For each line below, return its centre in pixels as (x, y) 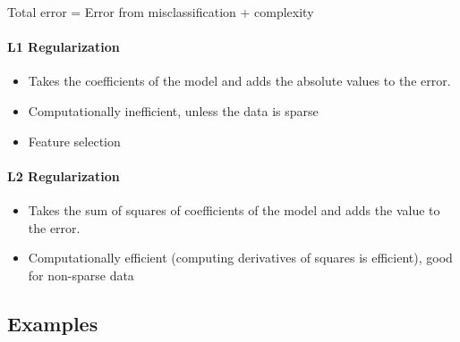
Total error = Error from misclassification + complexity (161, 12)
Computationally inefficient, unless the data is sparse (173, 110)
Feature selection (74, 141)
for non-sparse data (81, 275)
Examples (53, 323)
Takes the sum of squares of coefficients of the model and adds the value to (234, 209)
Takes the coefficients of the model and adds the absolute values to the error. (239, 81)
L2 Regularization (64, 175)
